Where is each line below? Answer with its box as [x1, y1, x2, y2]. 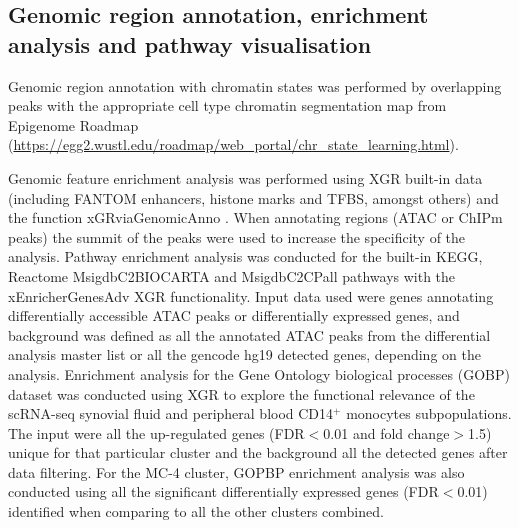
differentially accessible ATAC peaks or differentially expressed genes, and [8, 305, 460, 326]
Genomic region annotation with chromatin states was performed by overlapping [8, 75, 502, 96]
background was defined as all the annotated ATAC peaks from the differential [8, 324, 491, 345]
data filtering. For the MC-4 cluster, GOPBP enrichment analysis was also [8, 461, 465, 482]
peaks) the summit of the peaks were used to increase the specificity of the [8, 226, 466, 247]
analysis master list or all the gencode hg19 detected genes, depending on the [8, 344, 481, 365]
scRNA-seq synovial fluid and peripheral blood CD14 [8, 403, 334, 424]
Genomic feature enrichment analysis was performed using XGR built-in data [8, 167, 483, 188]
